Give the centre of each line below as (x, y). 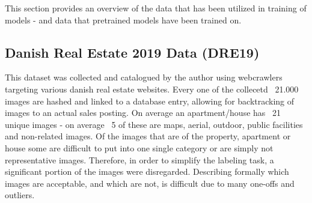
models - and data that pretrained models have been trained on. (123, 20)
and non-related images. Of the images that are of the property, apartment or (148, 136)
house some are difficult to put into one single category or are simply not (139, 147)
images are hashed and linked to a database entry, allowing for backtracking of (150, 101)
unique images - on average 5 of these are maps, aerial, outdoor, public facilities (154, 124)
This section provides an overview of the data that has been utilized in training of (156, 8)
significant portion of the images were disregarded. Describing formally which (147, 171)
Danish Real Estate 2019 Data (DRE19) (132, 52)
